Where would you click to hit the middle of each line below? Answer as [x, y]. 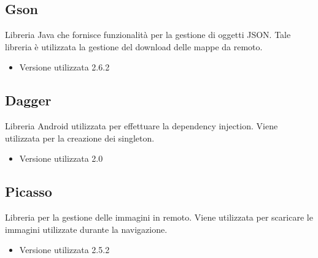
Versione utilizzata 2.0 [61, 158]
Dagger [28, 100]
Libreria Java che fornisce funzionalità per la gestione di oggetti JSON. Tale [148, 35]
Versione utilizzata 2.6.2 [64, 67]
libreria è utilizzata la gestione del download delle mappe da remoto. [134, 46]
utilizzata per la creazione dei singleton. [80, 138]
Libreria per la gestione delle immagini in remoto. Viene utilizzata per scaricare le [159, 217]
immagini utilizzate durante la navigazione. [86, 229]
